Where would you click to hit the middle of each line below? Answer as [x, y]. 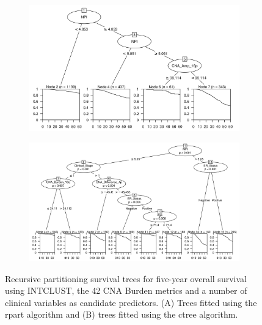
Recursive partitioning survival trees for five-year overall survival [126, 278]
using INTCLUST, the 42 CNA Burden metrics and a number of [126, 290]
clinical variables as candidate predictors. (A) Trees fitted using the [131, 302]
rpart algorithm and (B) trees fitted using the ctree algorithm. [122, 314]
